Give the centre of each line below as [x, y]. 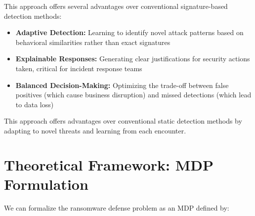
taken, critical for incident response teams [79, 68]
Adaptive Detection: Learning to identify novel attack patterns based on [129, 32]
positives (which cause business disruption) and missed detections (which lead [133, 95]
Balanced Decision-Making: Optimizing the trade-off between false [122, 85]
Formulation [46, 184]
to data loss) [35, 104]
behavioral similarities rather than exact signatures [93, 42]
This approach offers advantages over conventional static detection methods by [123, 121]
